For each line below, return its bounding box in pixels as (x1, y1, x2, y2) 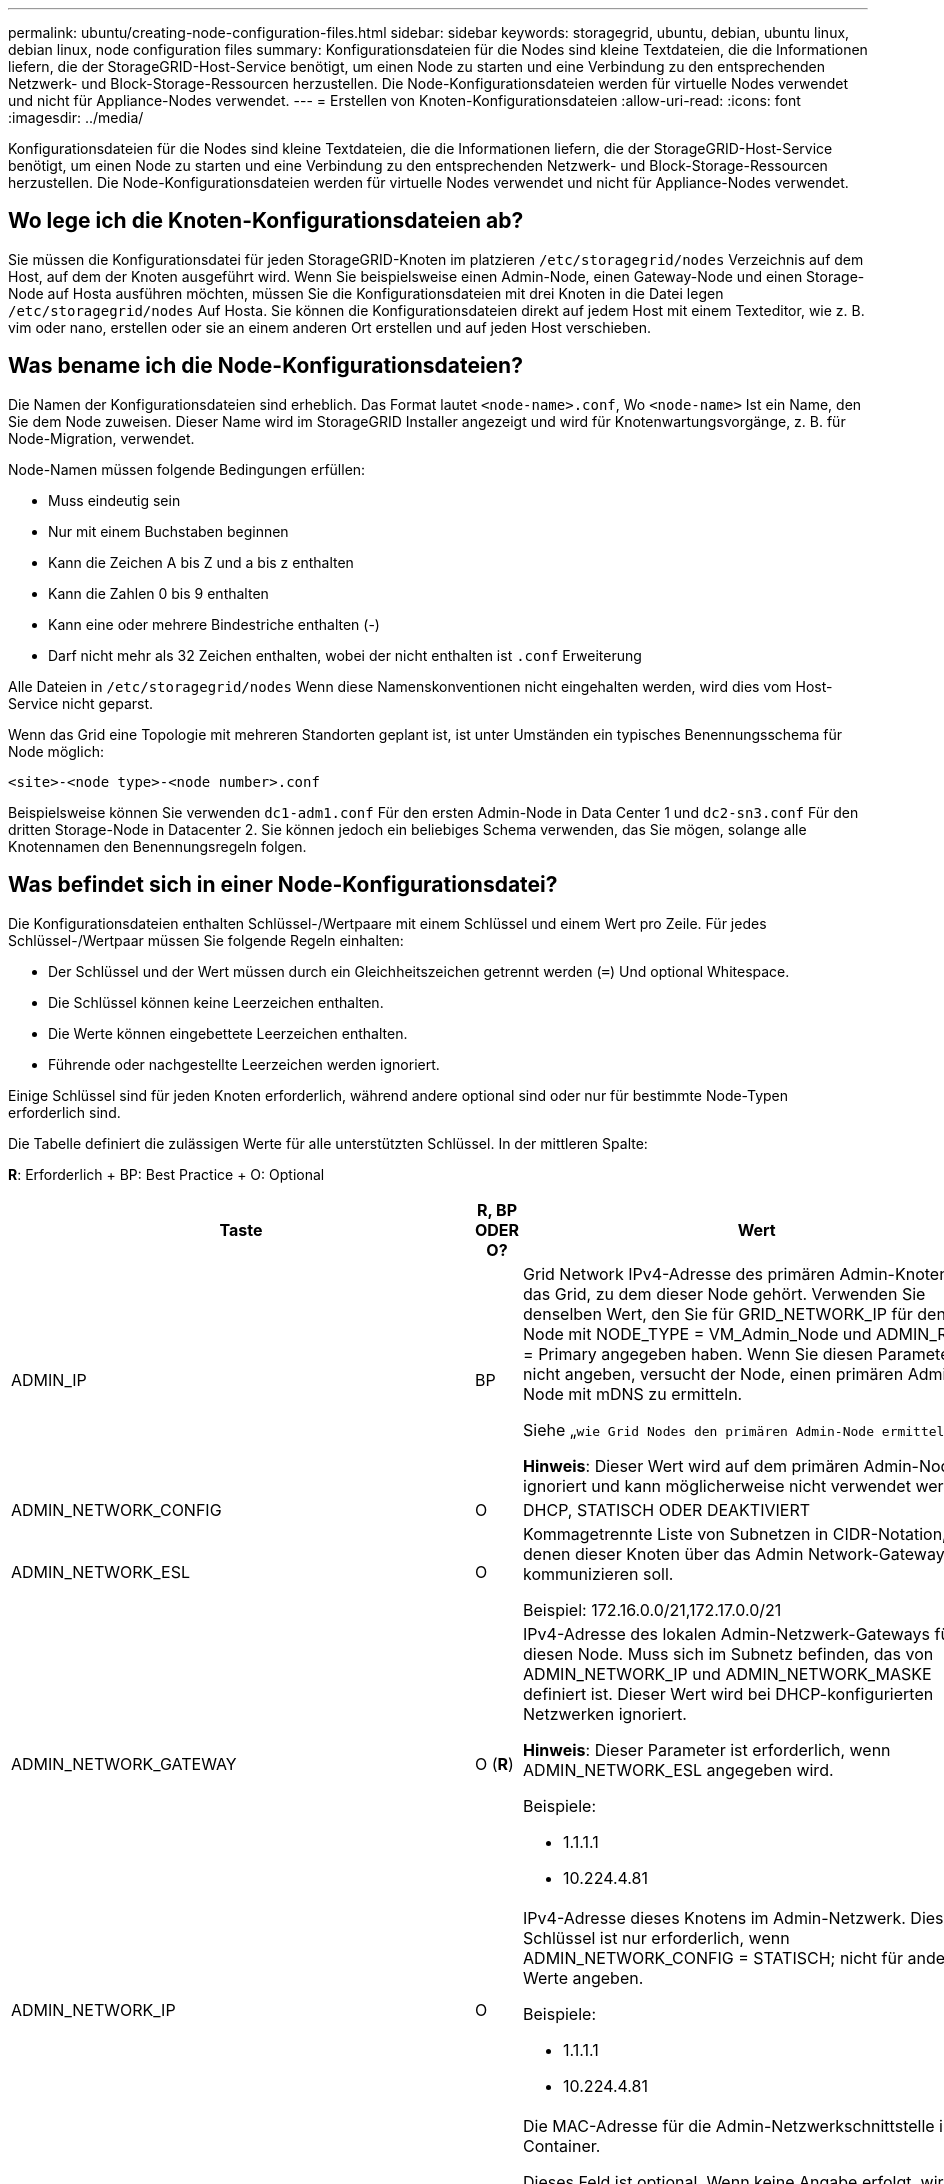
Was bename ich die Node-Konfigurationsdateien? (8, 353, 523, 379)
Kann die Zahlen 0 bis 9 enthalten (48, 584, 269, 602)
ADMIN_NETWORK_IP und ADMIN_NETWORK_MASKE (523, 1663, 932, 1684)
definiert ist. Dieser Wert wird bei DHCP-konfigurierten (523, 1683, 934, 1704)
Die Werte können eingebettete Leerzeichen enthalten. (48, 1024, 408, 1042)
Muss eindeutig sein (48, 491, 181, 509)
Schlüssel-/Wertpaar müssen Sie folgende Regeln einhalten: (8, 931, 404, 949)
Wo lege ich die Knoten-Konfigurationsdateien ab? (8, 208, 524, 234)
